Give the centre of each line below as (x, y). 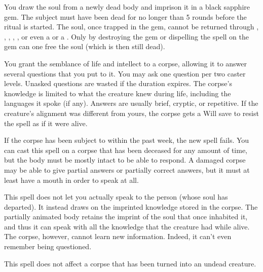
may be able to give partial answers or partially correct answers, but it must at (127, 169)
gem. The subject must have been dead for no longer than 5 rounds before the (125, 16)
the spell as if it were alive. (46, 123)
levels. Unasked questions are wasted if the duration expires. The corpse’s (118, 83)
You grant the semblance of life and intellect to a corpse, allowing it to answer (126, 63)
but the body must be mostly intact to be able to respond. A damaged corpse (125, 160)
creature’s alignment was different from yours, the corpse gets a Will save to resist (131, 113)
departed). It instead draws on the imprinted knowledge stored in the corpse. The (131, 206)
